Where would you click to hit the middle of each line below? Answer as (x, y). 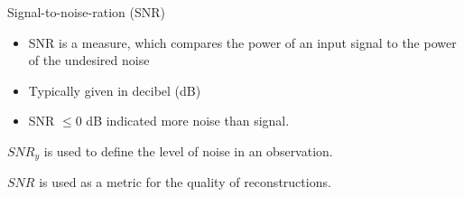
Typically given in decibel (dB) (115, 90)
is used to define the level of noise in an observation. (188, 150)
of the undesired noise (89, 60)
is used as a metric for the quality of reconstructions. (185, 182)
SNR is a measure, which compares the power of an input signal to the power (242, 42)
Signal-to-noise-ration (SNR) (86, 12)
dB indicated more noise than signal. (188, 121)
